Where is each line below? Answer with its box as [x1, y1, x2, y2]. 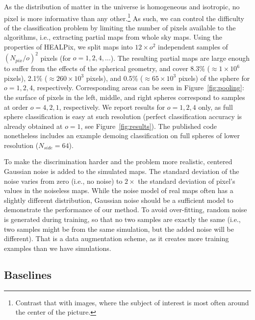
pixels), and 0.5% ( [86, 73, 143, 83]
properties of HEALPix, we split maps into [4, 42, 133, 52]
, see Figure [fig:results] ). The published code [80, 121, 217, 131]
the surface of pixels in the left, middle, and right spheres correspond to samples [4, 92, 245, 102]
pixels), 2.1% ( [4, 73, 48, 83]
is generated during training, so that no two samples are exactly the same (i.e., [4, 214, 241, 224]
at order [4, 101, 28, 112]
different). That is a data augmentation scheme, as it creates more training [4, 233, 229, 244]
